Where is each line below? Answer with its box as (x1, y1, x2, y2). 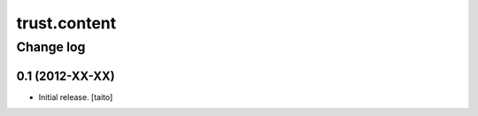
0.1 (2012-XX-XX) (16, 68, 115, 83)
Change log (16, 39, 86, 55)
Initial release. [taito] (38, 91, 113, 102)
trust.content (16, 13, 117, 33)
